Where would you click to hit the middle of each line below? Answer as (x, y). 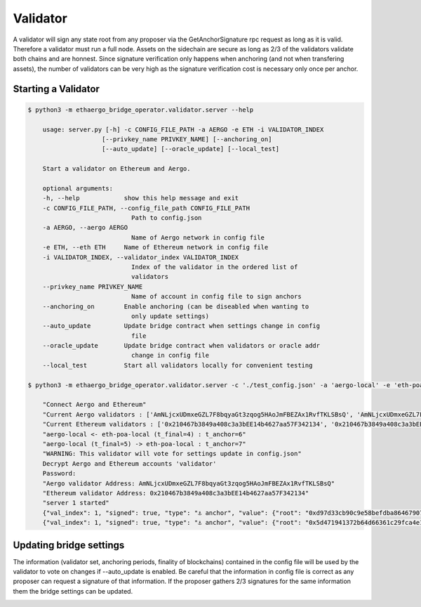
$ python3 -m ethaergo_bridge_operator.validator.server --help (141, 110)
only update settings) (170, 316)
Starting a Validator (56, 89)
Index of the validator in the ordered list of (214, 267)
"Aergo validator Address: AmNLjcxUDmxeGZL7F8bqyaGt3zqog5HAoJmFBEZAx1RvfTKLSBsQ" (189, 483)
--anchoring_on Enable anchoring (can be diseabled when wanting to (176, 306)
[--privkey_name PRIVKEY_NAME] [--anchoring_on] (187, 139)
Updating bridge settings (69, 545)
